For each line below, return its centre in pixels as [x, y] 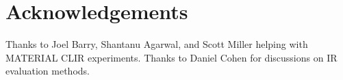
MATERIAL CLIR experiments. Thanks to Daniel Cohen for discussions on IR [171, 57]
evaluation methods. [48, 71]
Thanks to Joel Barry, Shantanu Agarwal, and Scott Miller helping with [157, 44]
